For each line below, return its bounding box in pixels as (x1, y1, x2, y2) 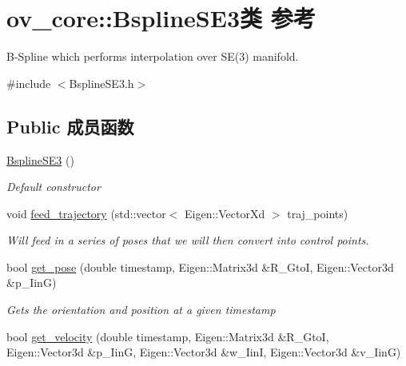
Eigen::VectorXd (185, 205, 265, 221)
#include (6, 74, 51, 91)
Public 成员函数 (6, 113, 134, 138)
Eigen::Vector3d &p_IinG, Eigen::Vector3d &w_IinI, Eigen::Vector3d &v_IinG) (6, 344, 401, 360)
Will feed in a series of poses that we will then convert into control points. (6, 232, 369, 249)
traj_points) (287, 205, 348, 221)
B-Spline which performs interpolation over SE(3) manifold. (6, 48, 299, 65)
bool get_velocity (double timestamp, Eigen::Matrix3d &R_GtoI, (6, 328, 329, 344)
